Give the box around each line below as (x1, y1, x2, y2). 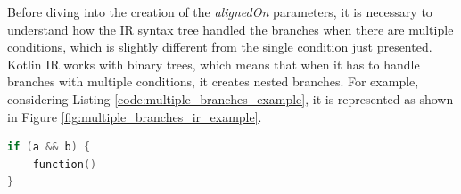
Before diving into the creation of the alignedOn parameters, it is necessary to (7, 3, 432, 20)
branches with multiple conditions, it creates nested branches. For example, (7, 72, 419, 91)
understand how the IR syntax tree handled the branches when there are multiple (7, 20, 454, 38)
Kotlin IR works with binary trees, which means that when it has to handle (7, 54, 420, 73)
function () (32, 158, 97, 171)
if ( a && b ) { (7, 141, 91, 154)
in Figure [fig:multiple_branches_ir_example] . (7, 107, 262, 125)
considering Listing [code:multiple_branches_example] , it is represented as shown (7, 89, 454, 108)
